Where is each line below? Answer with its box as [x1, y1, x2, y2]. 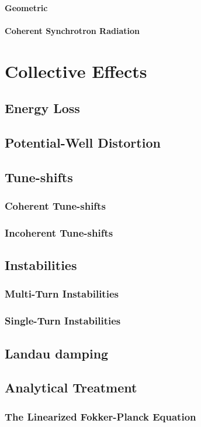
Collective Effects [5, 59, 147, 83]
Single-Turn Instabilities [5, 313, 121, 328]
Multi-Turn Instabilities [5, 286, 119, 301]
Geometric [5, 1, 48, 13]
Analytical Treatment [5, 378, 137, 397]
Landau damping [5, 344, 109, 362]
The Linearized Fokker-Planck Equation [5, 409, 196, 423]
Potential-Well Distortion [5, 133, 161, 151]
